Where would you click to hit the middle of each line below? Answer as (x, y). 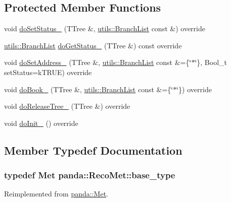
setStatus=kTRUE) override (48, 72)
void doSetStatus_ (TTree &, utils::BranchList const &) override (105, 28)
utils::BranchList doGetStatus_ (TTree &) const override (93, 45)
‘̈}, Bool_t (211, 62)
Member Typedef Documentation (93, 150)
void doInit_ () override (41, 123)
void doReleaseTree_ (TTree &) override (67, 106)
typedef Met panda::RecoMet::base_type (90, 175)
